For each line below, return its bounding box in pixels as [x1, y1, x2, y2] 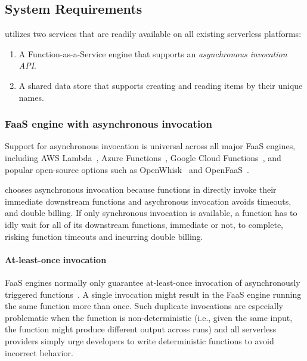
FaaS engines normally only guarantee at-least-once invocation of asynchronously [5, 276, 300, 288]
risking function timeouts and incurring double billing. [5, 230, 203, 242]
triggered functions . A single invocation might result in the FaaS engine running [5, 288, 302, 300]
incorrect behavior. [5, 346, 73, 359]
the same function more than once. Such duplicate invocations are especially [5, 300, 283, 312]
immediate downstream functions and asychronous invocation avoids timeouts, [5, 195, 292, 207]
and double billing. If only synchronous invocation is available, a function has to [5, 206, 297, 219]
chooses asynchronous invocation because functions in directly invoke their [5, 183, 277, 196]
